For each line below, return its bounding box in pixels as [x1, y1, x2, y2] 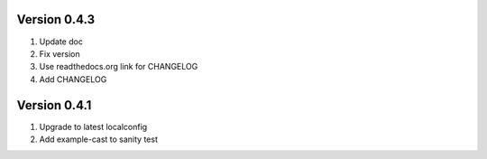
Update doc [39, 36, 83, 47]
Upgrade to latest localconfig [39, 121, 148, 132]
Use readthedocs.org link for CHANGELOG [39, 61, 198, 72]
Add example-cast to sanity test [39, 134, 158, 145]
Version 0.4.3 [16, 12, 95, 27]
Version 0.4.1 [16, 98, 92, 113]
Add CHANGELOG [39, 73, 107, 85]
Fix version [39, 48, 80, 59]
